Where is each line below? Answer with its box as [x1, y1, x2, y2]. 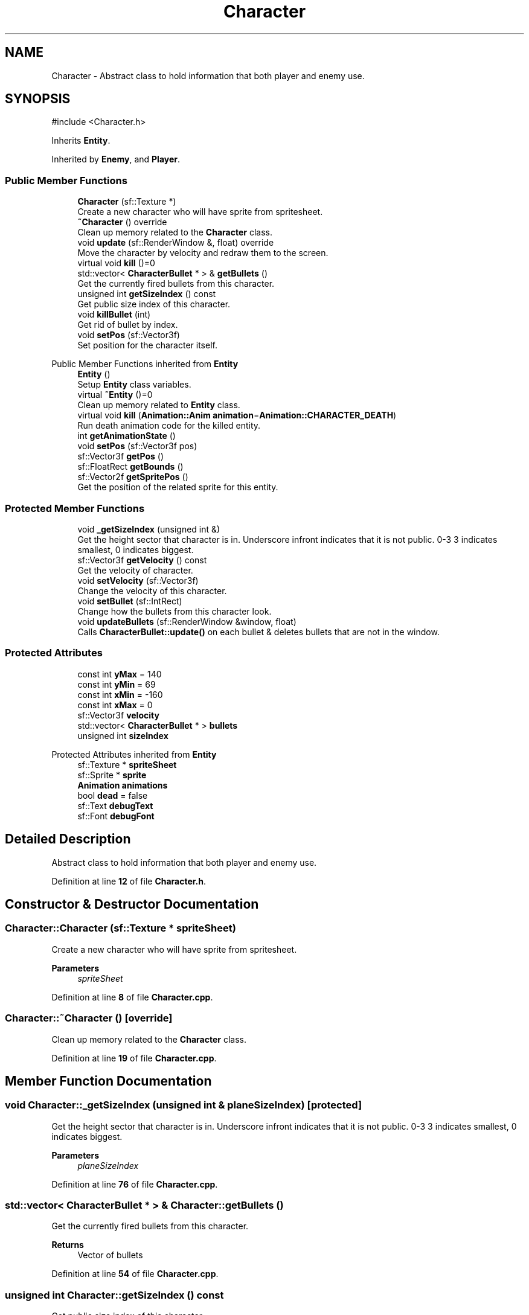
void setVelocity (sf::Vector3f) [77, 575, 199, 586]
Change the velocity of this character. [77, 585, 227, 596]
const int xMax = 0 [77, 699, 153, 710]
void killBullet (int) [77, 309, 151, 320]
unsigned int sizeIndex [77, 730, 168, 741]
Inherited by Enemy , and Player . [51, 154, 181, 165]
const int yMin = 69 [77, 679, 156, 689]
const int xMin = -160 [77, 689, 163, 700]
